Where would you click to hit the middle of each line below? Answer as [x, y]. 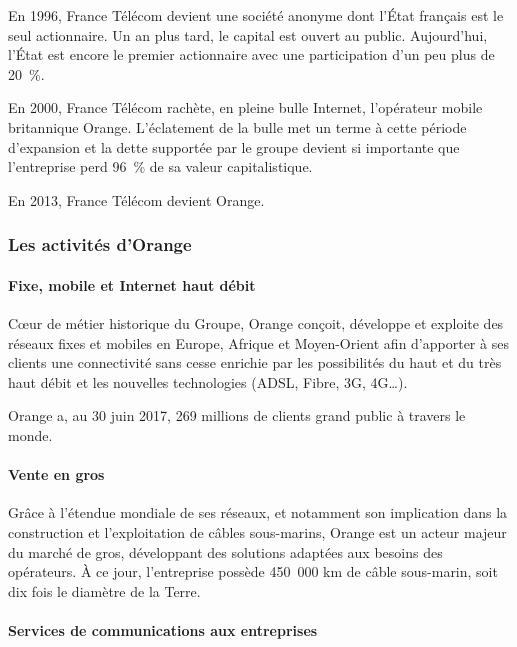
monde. [30, 434]
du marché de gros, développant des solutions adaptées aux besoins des [225, 551]
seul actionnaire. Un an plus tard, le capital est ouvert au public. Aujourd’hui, [248, 34]
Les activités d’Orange [100, 244]
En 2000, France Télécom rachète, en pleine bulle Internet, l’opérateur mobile [245, 107]
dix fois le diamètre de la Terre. [104, 590]
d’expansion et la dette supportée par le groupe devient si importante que [234, 146]
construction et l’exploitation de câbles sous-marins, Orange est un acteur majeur [257, 531]
